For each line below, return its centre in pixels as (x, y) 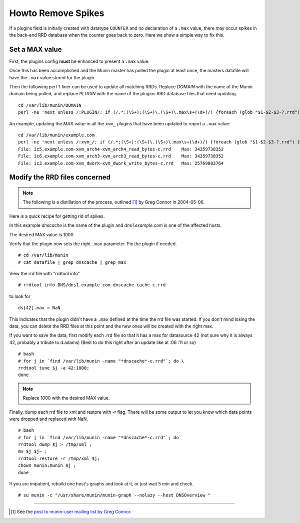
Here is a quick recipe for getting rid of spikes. (57, 216)
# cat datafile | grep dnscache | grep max (72, 262)
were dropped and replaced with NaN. (49, 419)
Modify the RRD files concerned (60, 177)
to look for (20, 296)
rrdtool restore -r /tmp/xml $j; (59, 458)
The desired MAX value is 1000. (42, 234)
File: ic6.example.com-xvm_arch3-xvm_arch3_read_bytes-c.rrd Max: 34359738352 (121, 156)
